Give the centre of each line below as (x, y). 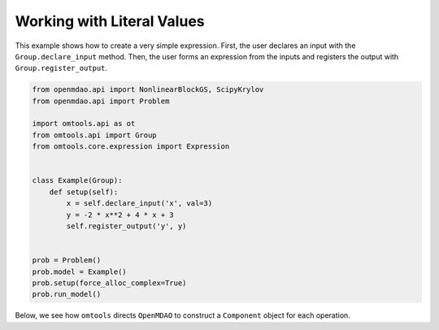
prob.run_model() (67, 294)
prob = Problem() (67, 261)
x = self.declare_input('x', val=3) (139, 204)
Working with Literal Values (110, 21)
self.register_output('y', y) (126, 226)
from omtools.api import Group (95, 135)
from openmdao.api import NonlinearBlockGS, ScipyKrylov (148, 90)
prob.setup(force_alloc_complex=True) (109, 283)
